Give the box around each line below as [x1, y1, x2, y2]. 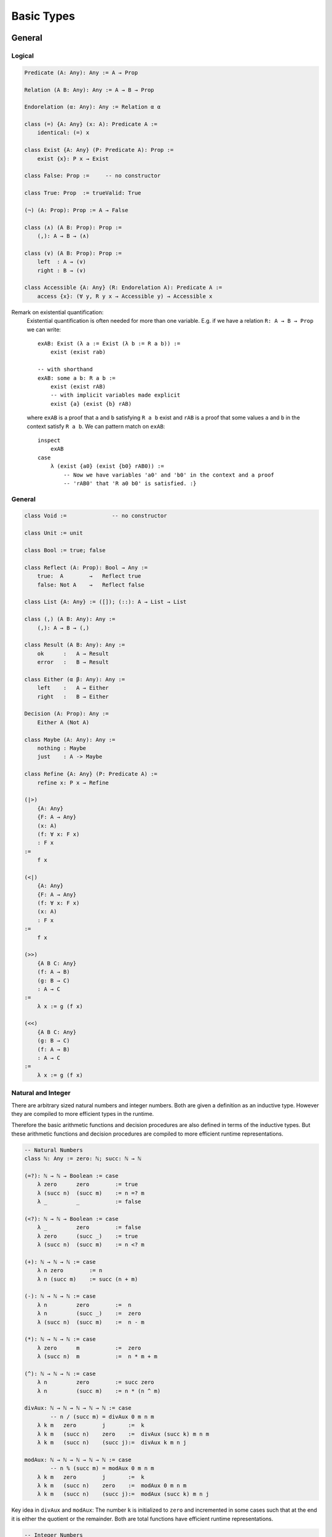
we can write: [26, 326, 61, 333]
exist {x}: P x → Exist [37, 155, 109, 162]
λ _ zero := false [37, 1224, 141, 1231]
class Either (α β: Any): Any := [24, 676, 125, 682]
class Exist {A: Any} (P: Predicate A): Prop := [24, 146, 174, 154]
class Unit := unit [24, 529, 83, 537]
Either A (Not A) [37, 719, 90, 725]
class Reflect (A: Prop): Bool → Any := [24, 564, 148, 571]
